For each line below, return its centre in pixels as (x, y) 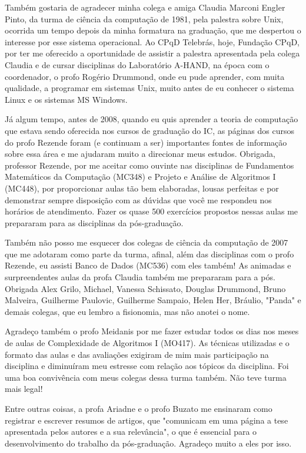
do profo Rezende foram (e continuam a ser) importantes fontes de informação (146, 142)
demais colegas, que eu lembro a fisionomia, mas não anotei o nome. (127, 311)
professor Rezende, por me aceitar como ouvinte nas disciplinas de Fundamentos (149, 165)
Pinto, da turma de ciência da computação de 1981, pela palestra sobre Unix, (144, 19)
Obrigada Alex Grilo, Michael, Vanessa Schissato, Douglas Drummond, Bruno (145, 288)
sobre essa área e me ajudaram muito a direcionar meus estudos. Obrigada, (140, 154)
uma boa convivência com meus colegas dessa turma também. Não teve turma (146, 377)
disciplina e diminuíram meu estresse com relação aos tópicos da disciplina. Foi (147, 366)
